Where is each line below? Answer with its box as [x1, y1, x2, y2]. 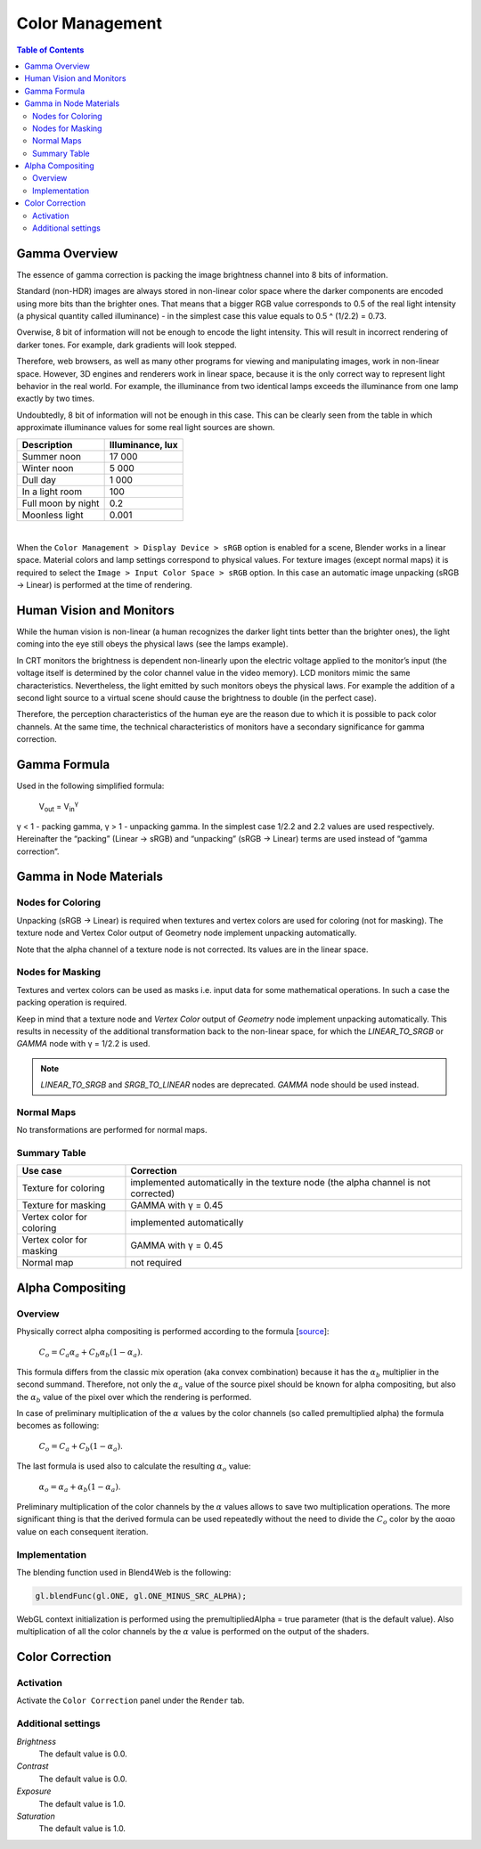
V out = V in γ [38, 799, 79, 814]
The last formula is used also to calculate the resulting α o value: [16, 1461, 251, 1474]
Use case [21, 1165, 62, 1177]
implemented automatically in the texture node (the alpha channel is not [130, 1177, 431, 1189]
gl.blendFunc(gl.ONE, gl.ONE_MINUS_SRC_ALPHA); [35, 1591, 247, 1601]
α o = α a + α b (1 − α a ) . [38, 1481, 121, 1494]
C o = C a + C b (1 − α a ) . [38, 1440, 124, 1454]
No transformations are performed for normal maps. [16, 1125, 208, 1136]
